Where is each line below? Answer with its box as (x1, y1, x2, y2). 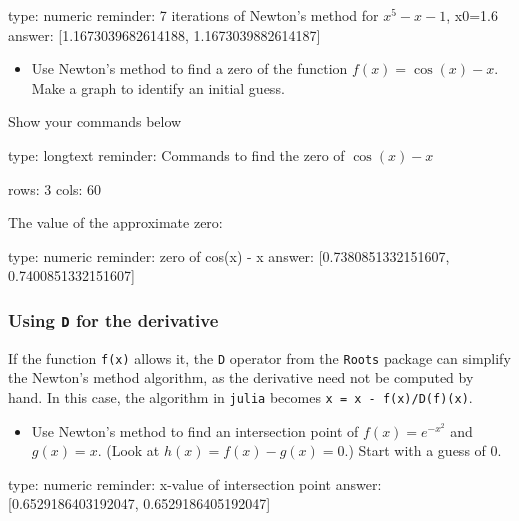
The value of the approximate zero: (8, 212, 223, 233)
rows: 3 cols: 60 (8, 178, 102, 199)
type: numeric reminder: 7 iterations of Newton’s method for (8, 5, 379, 25)
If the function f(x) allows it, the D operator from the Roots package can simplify (8, 347, 511, 368)
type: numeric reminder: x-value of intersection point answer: (8, 473, 382, 494)
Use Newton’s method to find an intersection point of (31, 420, 359, 441)
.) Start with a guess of (344, 440, 486, 461)
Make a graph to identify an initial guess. (31, 77, 285, 98)
